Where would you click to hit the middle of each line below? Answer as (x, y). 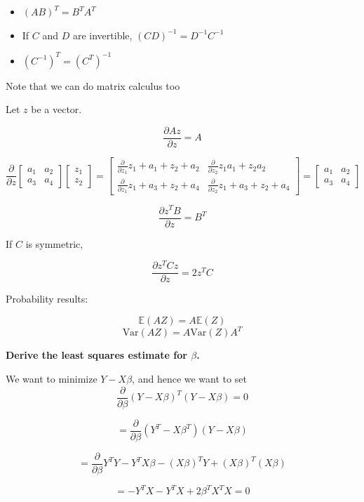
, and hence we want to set (189, 379)
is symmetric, (54, 243)
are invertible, (102, 35)
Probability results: (47, 299)
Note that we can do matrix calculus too (93, 85)
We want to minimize (52, 379)
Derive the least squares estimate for (96, 355)
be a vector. (56, 109)
